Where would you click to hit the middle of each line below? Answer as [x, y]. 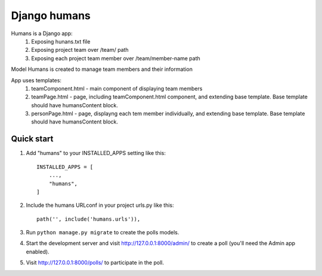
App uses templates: [36, 80]
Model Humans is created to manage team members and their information [102, 69]
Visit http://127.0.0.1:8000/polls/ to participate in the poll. [95, 263]
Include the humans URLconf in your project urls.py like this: [100, 205]
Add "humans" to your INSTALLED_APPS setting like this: [96, 153]
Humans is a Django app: [42, 33]
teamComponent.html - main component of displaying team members [117, 88]
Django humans [51, 15]
